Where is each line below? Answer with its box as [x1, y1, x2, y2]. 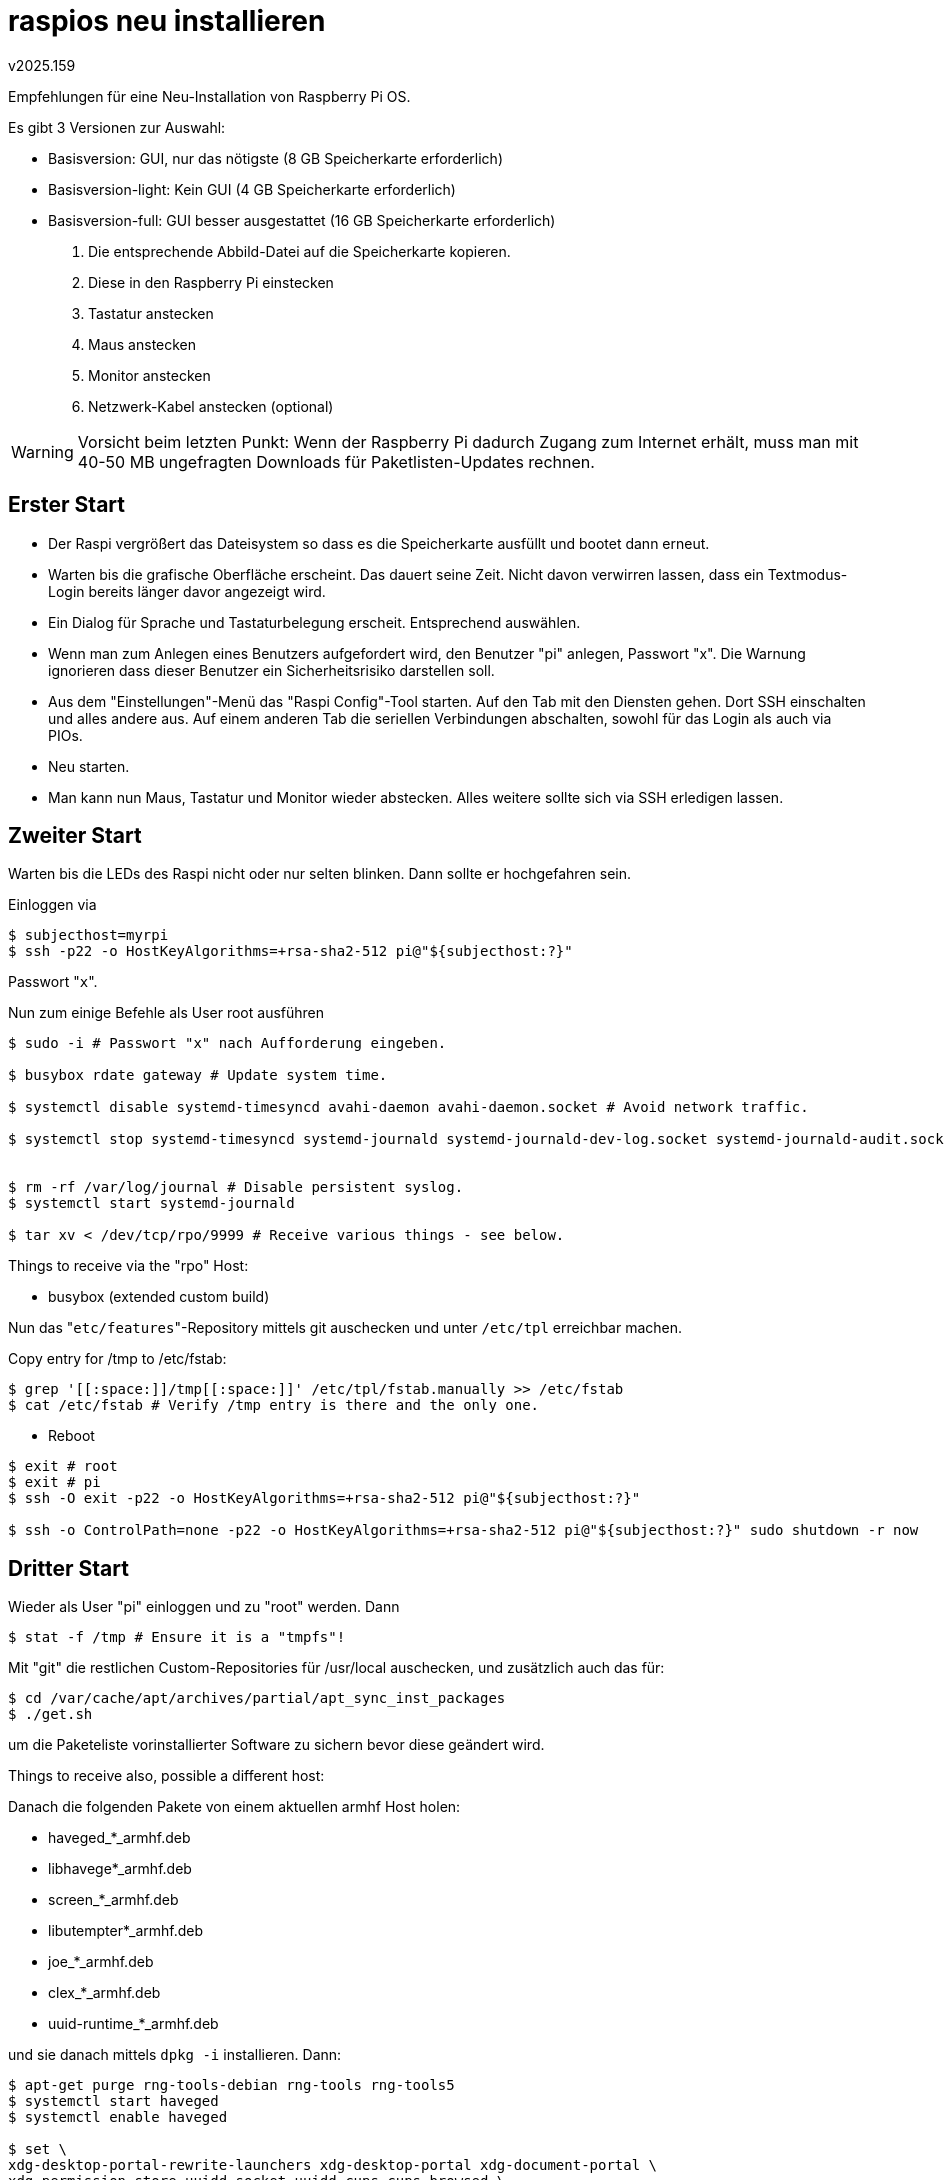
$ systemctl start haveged [8, 2093, 219, 2110]
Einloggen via [8, 896, 97, 914]
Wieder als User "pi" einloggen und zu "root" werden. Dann [8, 1598, 400, 1616]
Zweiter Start [8, 823, 142, 849]
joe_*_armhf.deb [48, 1953, 154, 1971]
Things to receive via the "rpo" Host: [8, 1257, 249, 1275]
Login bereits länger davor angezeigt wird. [48, 582, 326, 600]
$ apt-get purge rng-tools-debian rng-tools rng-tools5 [8, 2077, 455, 2094]
